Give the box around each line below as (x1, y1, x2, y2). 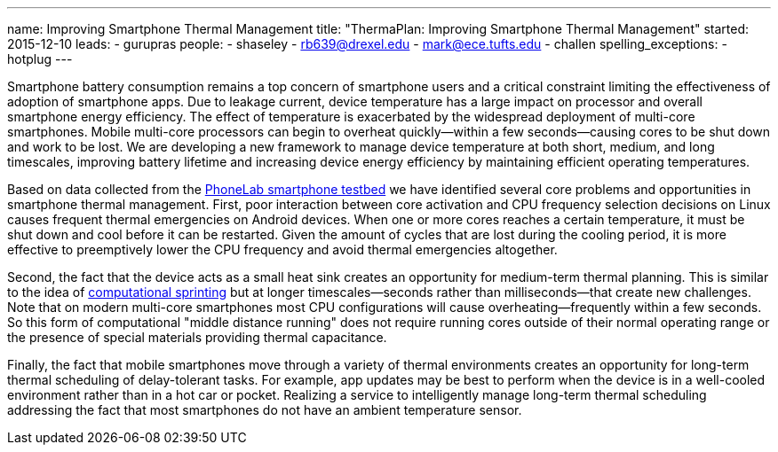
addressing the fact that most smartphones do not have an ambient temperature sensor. (7, 402, 522, 417)
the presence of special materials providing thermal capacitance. (7, 330, 387, 345)
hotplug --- (7, 51, 73, 66)
